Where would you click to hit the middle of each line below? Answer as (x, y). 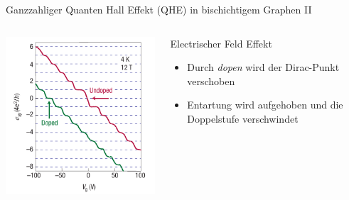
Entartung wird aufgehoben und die (265, 105)
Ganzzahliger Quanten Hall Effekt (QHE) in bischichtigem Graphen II (159, 9)
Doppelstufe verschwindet (243, 118)
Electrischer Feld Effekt (221, 43)
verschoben (211, 80)
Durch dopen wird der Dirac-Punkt (263, 67)
